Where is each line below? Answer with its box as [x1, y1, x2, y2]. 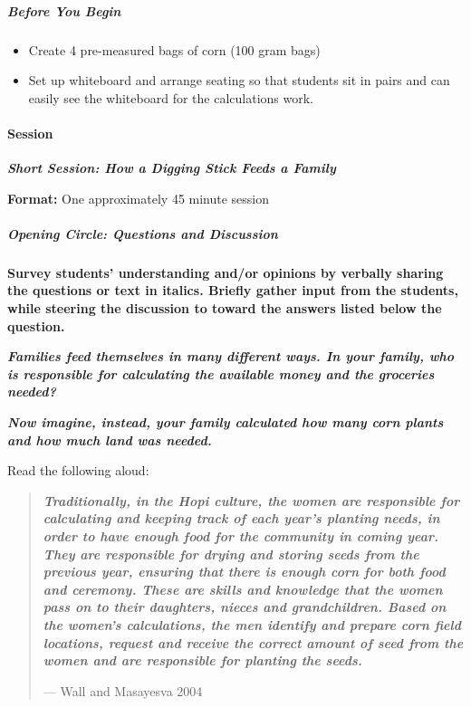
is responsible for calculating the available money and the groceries [7, 364, 435, 383]
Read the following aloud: [7, 461, 149, 480]
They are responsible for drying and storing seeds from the [43, 544, 419, 563]
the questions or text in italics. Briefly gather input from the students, [7, 281, 458, 300]
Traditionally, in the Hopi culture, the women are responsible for [43, 491, 460, 510]
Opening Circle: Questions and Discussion [7, 224, 278, 243]
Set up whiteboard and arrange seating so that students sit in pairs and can [28, 71, 450, 90]
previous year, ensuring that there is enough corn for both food [43, 562, 446, 581]
